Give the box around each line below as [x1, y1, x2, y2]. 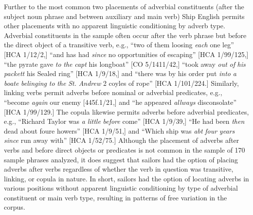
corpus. [4, 202, 25, 212]
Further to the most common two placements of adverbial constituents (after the [4, 1, 244, 11]
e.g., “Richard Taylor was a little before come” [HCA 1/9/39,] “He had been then [4, 116, 245, 126]
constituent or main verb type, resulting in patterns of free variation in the [4, 192, 227, 202]
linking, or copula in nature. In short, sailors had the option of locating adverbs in [4, 173, 249, 183]
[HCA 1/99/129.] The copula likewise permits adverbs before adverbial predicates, [4, 106, 249, 117]
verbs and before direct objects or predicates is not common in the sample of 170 [4, 144, 245, 155]
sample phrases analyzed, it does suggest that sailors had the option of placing [4, 154, 238, 164]
